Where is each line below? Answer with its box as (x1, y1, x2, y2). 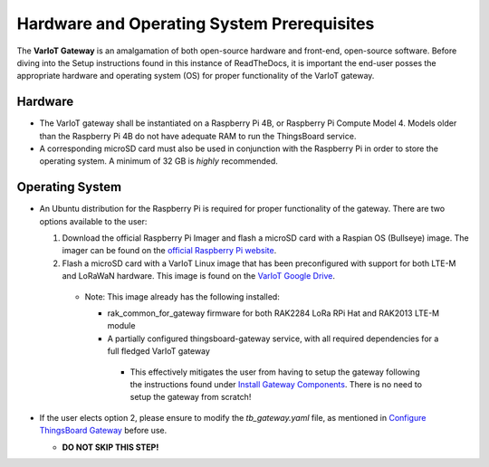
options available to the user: (39, 215, 148, 226)
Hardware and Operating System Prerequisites (16, 14, 375, 33)
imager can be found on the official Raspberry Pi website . (62, 245, 277, 256)
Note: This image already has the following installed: (84, 291, 280, 302)
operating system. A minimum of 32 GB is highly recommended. (39, 156, 278, 167)
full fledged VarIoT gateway (107, 346, 210, 357)
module (107, 320, 136, 331)
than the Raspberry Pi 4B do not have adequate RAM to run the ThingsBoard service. (39, 130, 357, 141)
